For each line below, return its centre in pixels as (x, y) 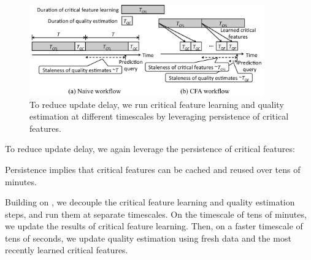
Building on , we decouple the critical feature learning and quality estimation (150, 202)
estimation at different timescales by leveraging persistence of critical (159, 116)
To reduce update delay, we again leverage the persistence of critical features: (150, 149)
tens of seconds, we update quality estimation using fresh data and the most (148, 238)
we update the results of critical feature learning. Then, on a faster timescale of (154, 226)
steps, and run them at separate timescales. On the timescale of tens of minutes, (156, 214)
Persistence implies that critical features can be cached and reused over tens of (153, 169)
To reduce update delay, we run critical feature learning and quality (157, 104)
